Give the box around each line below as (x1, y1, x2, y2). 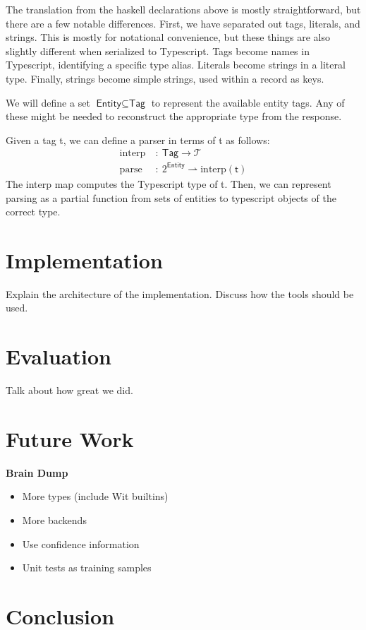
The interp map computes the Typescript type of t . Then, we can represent (6, 176, 331, 191)
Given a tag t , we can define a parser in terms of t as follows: (6, 132, 270, 147)
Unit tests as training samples (22, 560, 152, 575)
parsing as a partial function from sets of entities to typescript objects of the (6, 190, 336, 205)
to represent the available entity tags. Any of (151, 95, 345, 109)
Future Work (6, 424, 134, 453)
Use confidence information (22, 536, 140, 551)
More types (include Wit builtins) (22, 489, 169, 504)
